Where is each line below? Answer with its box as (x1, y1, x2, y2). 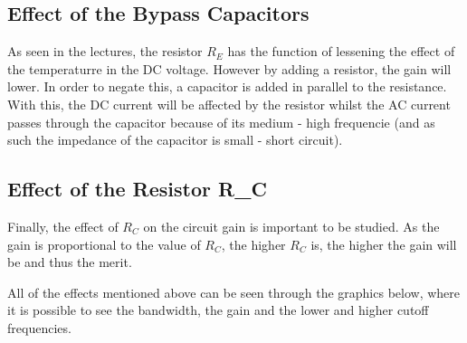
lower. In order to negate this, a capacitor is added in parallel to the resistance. (7, 77, 447, 96)
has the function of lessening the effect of (227, 42, 455, 61)
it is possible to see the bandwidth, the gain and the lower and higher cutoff (7, 300, 429, 319)
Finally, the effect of (7, 216, 119, 235)
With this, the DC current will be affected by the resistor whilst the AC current (7, 94, 451, 113)
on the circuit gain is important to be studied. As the (143, 216, 440, 235)
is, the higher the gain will (310, 234, 457, 253)
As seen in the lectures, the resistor (7, 42, 203, 61)
